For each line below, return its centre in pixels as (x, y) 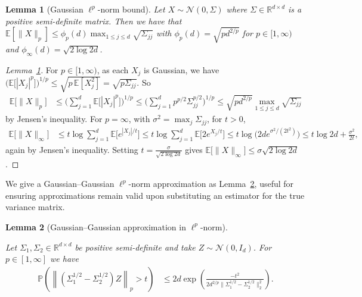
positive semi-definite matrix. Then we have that (94, 21)
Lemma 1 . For (32, 69)
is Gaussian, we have (182, 69)
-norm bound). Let (131, 9)
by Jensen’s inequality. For (54, 119)
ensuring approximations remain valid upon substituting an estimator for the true (155, 195)
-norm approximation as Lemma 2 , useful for (211, 184)
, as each (113, 69)
